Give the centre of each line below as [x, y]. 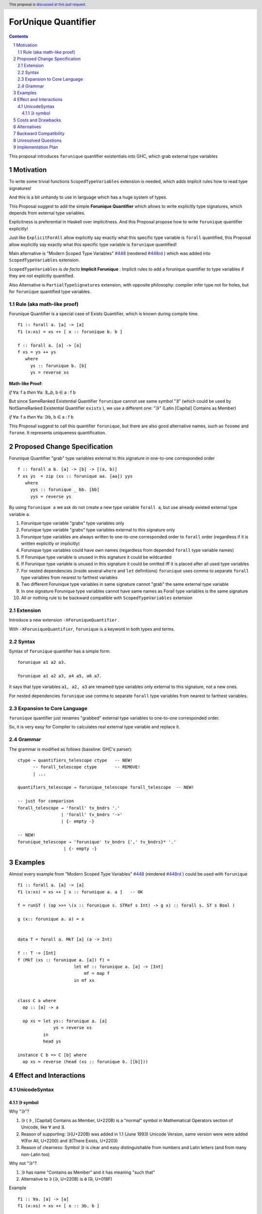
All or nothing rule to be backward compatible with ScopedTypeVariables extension [107, 598]
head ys [52, 1041]
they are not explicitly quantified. [42, 276]
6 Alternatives [27, 127]
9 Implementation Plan [36, 147]
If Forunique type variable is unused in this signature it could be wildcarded [96, 557]
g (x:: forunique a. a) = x [51, 919]
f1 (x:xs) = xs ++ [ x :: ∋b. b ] [58, 1206]
